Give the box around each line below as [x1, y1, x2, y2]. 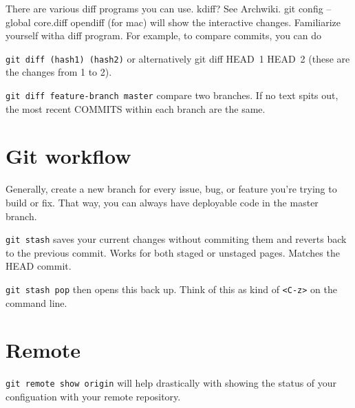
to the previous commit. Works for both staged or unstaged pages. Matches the [6, 245, 340, 259]
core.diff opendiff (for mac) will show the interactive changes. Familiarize [34, 14, 341, 29]
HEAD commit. [6, 259, 72, 273]
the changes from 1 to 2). [6, 65, 112, 79]
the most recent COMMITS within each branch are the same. [6, 101, 266, 116]
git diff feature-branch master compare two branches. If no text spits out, [6, 88, 338, 103]
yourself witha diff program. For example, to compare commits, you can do [6, 28, 322, 43]
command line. [6, 295, 67, 310]
